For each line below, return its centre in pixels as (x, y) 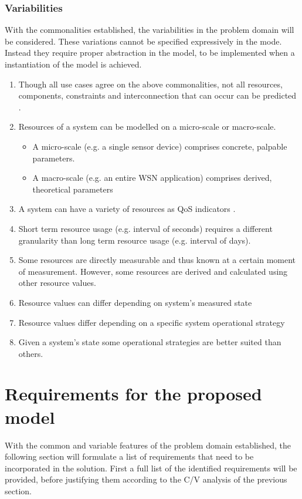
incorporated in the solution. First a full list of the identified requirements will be (151, 468)
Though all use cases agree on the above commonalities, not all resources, (150, 84)
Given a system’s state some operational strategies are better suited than (150, 342)
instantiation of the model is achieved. (73, 64)
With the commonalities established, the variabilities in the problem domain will (150, 30)
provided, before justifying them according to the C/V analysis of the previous (146, 479)
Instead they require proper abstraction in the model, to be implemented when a (150, 53)
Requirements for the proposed (133, 394)
